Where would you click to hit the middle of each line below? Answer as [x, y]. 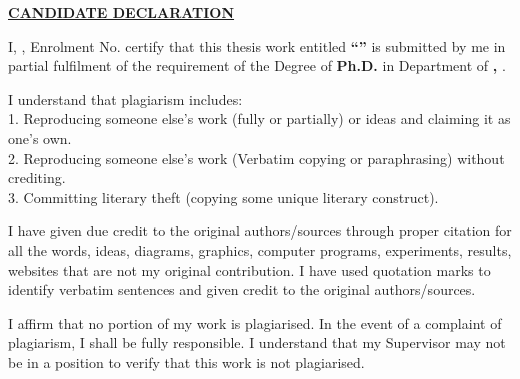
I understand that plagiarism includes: [125, 98]
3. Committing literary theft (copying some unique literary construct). [223, 196]
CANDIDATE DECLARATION [121, 12]
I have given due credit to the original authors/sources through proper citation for [260, 230]
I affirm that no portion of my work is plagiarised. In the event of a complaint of [255, 322]
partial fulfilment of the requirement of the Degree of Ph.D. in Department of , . [257, 65]
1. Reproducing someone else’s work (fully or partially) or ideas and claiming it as [259, 118]
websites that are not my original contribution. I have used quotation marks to [249, 269]
